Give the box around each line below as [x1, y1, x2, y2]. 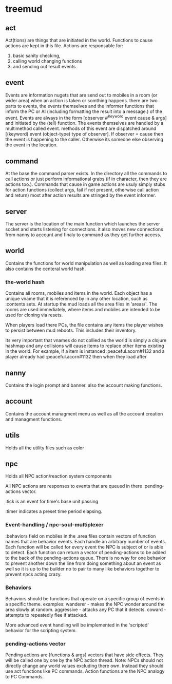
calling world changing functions [12, 58, 82, 64]
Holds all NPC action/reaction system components [5, 473, 112, 479]
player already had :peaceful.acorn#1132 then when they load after [5, 354, 147, 360]
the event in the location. [5, 142, 58, 148]
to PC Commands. [5, 674, 44, 680]
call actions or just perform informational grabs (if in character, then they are [5, 176, 167, 182]
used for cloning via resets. [5, 312, 63, 318]
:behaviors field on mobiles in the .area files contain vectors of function [5, 533, 156, 539]
